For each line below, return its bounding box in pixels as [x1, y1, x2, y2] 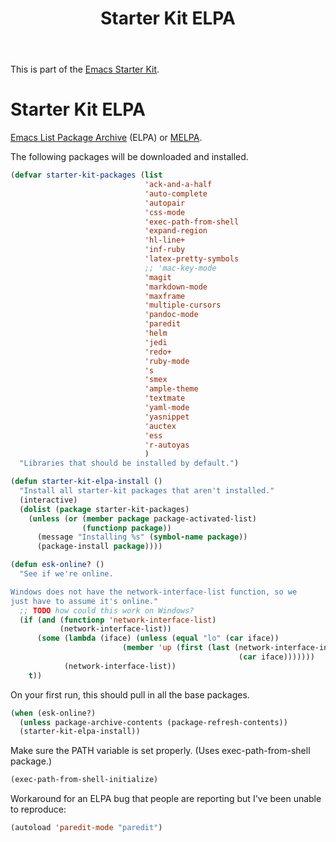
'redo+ [144, 347, 172, 357]
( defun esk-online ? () [10, 560, 105, 570]
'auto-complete [144, 188, 208, 199]
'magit [144, 272, 172, 282]
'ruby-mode [144, 356, 190, 366]
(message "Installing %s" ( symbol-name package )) [36, 532, 248, 542]
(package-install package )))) [36, 542, 163, 552]
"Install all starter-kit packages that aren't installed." [19, 486, 275, 496]
